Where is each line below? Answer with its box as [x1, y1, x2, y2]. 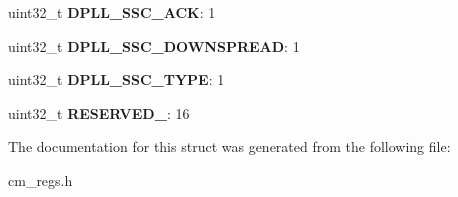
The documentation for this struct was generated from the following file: [8, 136, 451, 157]
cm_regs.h [8, 169, 73, 190]
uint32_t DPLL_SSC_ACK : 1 [8, 2, 216, 22]
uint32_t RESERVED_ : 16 [8, 102, 190, 123]
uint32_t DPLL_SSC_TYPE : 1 [8, 69, 225, 90]
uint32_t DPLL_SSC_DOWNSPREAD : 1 [8, 35, 300, 56]
